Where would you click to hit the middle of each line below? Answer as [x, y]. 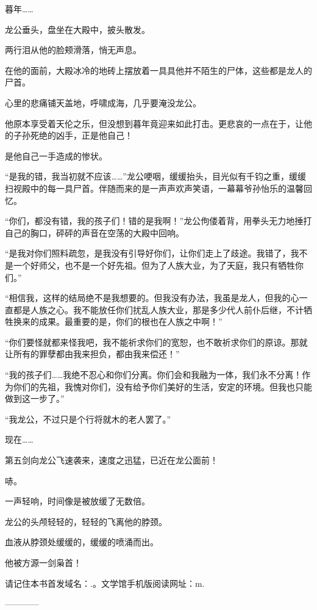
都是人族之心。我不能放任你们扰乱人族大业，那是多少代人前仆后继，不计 [158, 309]
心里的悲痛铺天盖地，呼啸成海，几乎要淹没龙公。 [103, 102]
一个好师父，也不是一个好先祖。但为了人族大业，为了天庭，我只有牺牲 [154, 265]
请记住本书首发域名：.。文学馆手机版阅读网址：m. [105, 583]
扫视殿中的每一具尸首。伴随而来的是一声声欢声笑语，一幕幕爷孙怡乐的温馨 [154, 188]
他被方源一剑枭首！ [43, 562]
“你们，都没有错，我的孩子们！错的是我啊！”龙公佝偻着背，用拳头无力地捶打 [158, 221]
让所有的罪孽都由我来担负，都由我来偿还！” [92, 354]
